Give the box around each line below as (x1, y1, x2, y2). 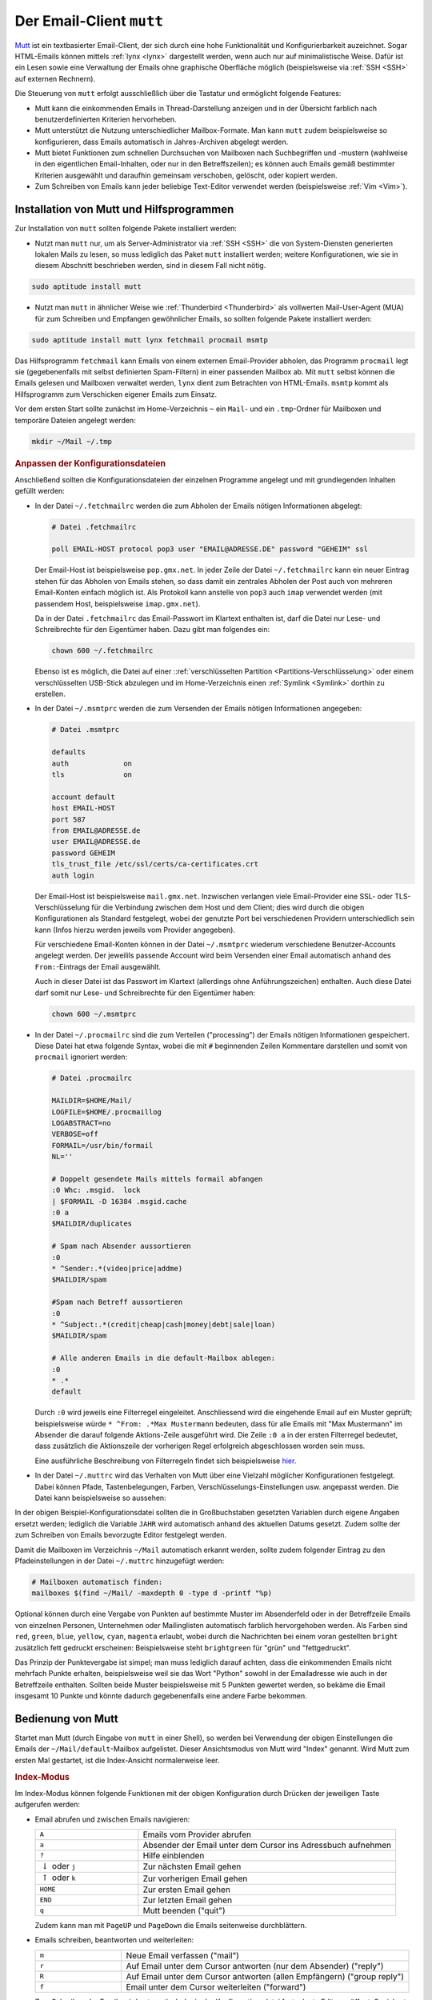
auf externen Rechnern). (14, 74, 96, 83)
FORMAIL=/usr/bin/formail (51, 1141, 154, 1150)
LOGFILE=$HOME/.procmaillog (51, 1107, 162, 1116)
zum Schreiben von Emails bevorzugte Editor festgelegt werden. (14, 1530, 227, 1540)
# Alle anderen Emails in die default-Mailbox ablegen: (51, 1354, 276, 1363)
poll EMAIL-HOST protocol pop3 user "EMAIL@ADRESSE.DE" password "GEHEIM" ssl (51, 545, 368, 554)
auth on (51, 758, 132, 768)
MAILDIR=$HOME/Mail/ (51, 1096, 132, 1106)
